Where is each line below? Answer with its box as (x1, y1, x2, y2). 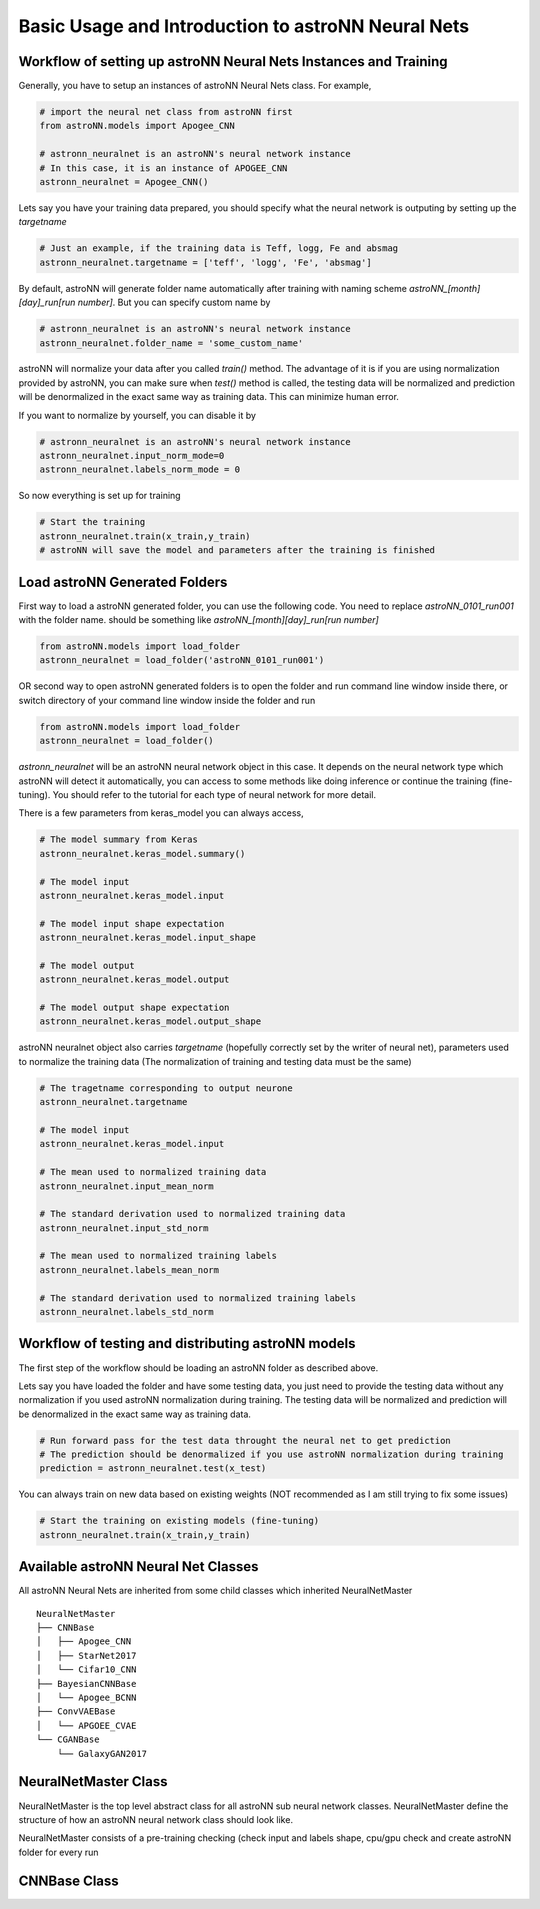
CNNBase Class (18, 1872, 119, 1889)
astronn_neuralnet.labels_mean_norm (39, 1264, 220, 1275)
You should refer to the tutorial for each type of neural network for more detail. (52, 788, 377, 800)
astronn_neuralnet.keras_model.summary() (39, 848, 246, 859)
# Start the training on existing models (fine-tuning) (39, 1515, 320, 1527)
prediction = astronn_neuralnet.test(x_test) (39, 1463, 267, 1474)
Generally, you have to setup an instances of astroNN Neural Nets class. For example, (18, 80, 372, 92)
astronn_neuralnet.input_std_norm (39, 1222, 209, 1234)
